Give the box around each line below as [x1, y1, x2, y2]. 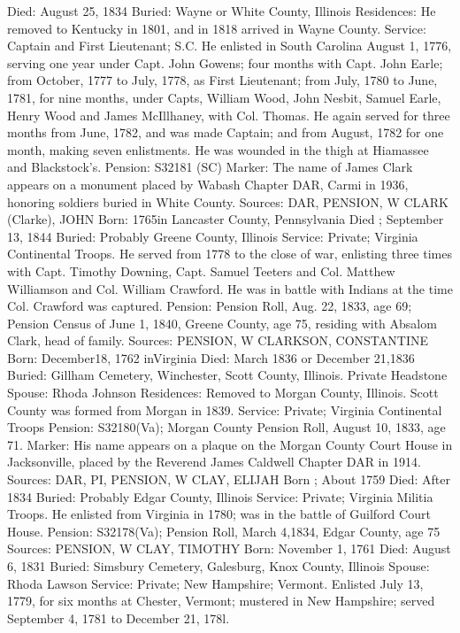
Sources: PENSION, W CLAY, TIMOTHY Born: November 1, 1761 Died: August [7, 539, 451, 558]
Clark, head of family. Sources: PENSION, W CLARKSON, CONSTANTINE [7, 331, 429, 350]
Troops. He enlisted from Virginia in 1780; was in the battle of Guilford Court [7, 505, 431, 523]
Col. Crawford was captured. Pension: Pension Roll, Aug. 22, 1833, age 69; [7, 297, 412, 315]
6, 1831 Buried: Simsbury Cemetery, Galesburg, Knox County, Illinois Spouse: [7, 557, 430, 575]
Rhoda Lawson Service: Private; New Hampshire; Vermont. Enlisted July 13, [7, 574, 424, 592]
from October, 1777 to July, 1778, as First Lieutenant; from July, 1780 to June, [7, 71, 438, 89]
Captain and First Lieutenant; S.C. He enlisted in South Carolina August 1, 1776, [7, 36, 452, 55]
